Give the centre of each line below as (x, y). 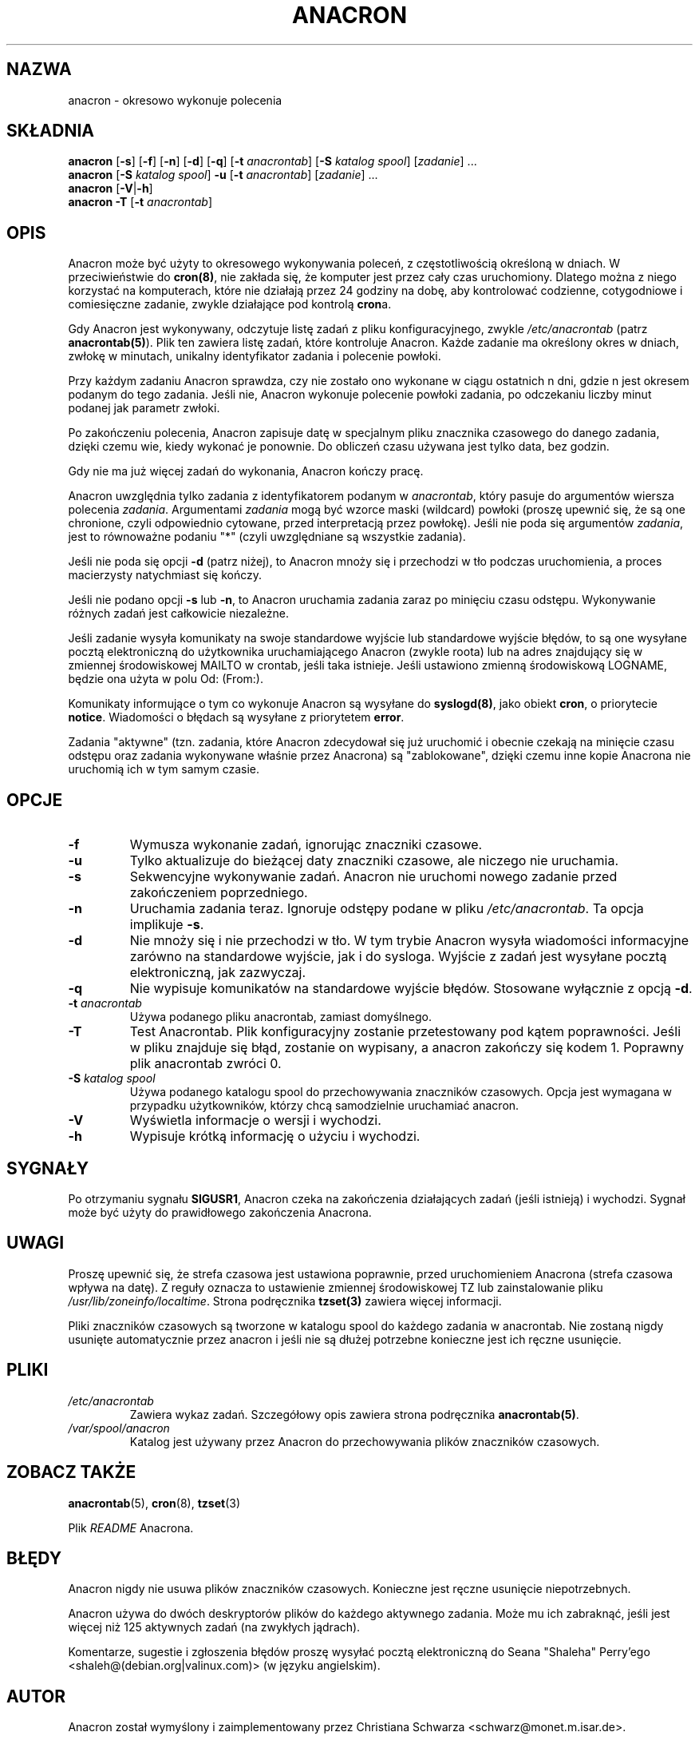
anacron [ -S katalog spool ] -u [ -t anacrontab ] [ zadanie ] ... (223, 175)
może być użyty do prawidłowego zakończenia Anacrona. (220, 1212)
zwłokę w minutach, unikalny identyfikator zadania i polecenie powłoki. (255, 356)
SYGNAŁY (48, 1168)
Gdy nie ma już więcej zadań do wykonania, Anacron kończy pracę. (246, 471)
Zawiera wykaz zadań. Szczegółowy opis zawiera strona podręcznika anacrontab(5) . (354, 1414)
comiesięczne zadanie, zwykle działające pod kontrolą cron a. (230, 304)
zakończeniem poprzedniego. (219, 893)
